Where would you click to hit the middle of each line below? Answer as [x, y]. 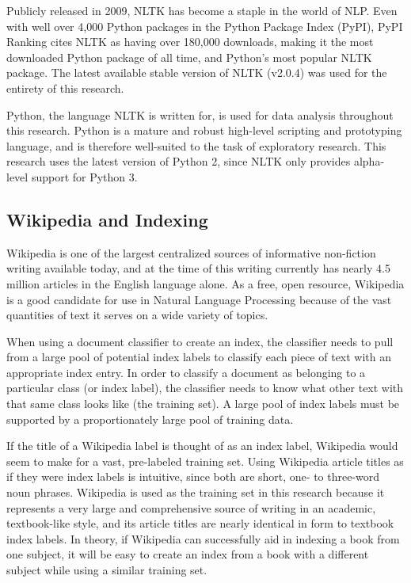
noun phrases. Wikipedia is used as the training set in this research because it [196, 492]
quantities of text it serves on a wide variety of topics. [137, 315]
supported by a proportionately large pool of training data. [150, 419]
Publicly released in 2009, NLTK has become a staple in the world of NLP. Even [202, 10]
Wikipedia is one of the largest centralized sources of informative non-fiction [191, 252]
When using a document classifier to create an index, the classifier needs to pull [200, 341]
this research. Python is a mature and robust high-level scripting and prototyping [204, 130]
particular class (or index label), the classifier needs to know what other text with [205, 388]
